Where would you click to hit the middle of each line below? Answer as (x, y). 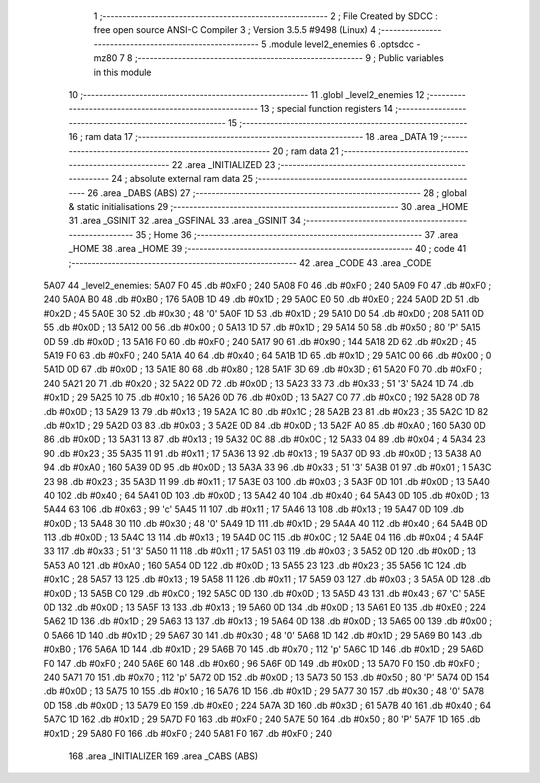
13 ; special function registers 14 (327, 109)
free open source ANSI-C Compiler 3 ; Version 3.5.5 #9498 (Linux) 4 (235, 30)
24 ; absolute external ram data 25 (182, 179)
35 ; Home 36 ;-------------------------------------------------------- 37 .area (297, 234)
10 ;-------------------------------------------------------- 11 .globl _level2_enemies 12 (246, 94)
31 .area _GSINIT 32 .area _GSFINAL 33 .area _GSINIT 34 (185, 221)
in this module (122, 72)
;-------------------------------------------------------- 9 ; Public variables (289, 58)
